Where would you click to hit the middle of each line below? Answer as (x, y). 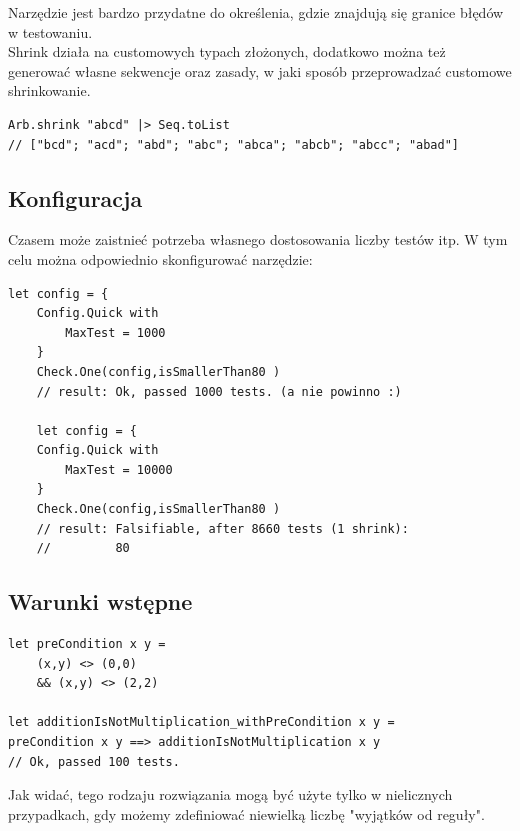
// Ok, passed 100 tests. (94, 761)
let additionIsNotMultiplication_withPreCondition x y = (201, 722)
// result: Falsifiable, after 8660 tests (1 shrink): (222, 528)
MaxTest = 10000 (119, 469)
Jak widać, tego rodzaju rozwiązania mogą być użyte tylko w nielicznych (230, 794)
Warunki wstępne (100, 601)
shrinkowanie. (49, 90)
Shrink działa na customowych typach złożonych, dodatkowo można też (227, 51)
